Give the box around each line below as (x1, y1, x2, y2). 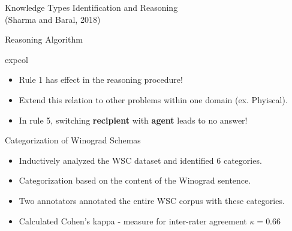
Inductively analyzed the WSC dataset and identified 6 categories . (19, 154, 262, 166)
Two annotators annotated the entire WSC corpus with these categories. (19, 194, 285, 206)
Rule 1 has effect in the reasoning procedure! (19, 73, 183, 86)
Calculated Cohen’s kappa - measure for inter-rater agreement (19, 214, 247, 227)
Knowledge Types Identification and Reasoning (5, 1, 178, 13)
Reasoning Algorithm (5, 33, 83, 46)
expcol (5, 53, 28, 65)
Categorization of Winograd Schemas (5, 134, 141, 146)
